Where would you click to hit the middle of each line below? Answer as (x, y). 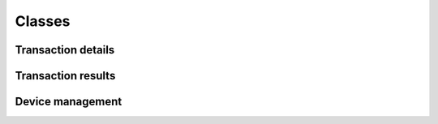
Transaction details (65, 50)
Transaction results (65, 76)
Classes (43, 21)
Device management (69, 102)
